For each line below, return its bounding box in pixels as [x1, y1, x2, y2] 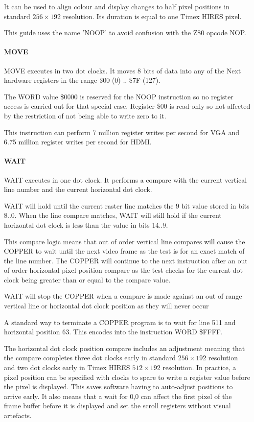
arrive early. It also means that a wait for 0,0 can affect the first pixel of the [4, 391, 232, 401]
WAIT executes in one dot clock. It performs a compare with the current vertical [4, 174, 247, 185]
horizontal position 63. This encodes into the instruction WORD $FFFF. [4, 327, 223, 337]
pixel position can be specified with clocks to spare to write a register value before [4, 372, 250, 382]
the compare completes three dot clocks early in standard [4, 352, 176, 363]
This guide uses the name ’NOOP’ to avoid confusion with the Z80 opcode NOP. [4, 27, 246, 38]
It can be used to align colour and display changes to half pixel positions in [4, 1, 230, 11]
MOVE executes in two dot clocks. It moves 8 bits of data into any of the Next [4, 65, 241, 75]
